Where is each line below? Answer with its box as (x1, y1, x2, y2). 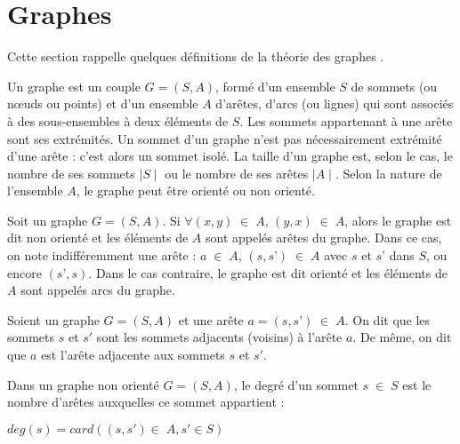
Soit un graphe (7, 210, 88, 229)
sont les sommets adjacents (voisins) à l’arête (96, 328, 343, 346)
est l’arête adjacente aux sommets (41, 345, 225, 364)
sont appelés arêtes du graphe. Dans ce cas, (205, 228, 442, 247)
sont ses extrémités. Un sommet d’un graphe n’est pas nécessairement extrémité (7, 129, 442, 147)
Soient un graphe (7, 310, 100, 329)
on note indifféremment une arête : (7, 246, 197, 265)
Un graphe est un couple (7, 76, 141, 95)
